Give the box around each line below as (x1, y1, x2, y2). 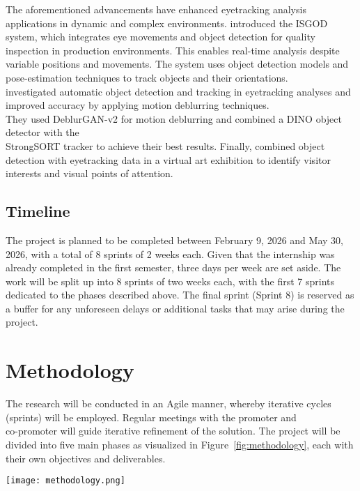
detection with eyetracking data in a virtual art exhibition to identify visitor (6, 152, 331, 167)
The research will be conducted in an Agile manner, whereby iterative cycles (6, 396, 331, 411)
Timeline (6, 200, 70, 222)
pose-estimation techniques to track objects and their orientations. (6, 70, 288, 84)
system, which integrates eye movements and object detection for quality (6, 29, 315, 44)
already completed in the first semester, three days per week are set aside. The (6, 260, 341, 275)
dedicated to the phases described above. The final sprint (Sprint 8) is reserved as (6, 287, 354, 302)
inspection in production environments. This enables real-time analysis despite (6, 43, 340, 57)
